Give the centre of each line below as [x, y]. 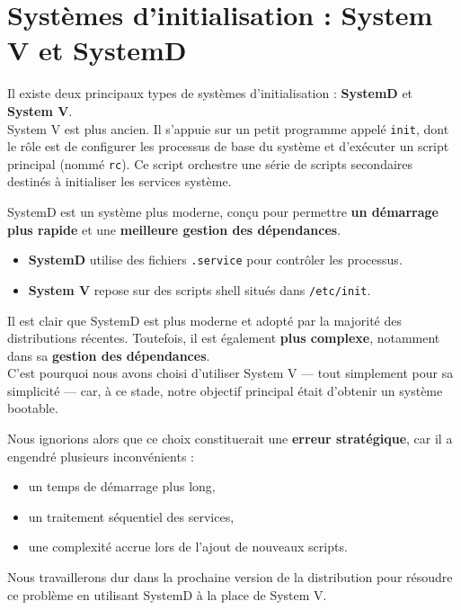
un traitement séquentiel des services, [131, 516]
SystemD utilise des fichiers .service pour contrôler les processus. [215, 260]
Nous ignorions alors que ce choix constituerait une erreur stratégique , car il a [230, 439]
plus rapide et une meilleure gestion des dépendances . [174, 229]
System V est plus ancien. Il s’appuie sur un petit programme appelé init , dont [228, 128]
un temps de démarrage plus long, [122, 486]
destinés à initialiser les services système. [120, 181]
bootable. [33, 408]
